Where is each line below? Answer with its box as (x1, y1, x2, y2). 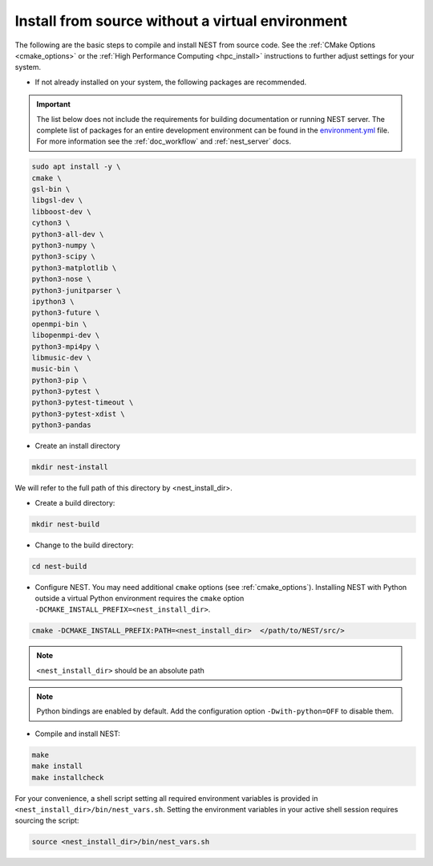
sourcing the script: (14, 815, 79, 826)
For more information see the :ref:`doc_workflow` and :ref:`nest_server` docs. (36, 136, 292, 146)
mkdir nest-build (31, 519, 100, 529)
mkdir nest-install (31, 462, 108, 472)
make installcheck (31, 773, 104, 782)
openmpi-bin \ (31, 319, 87, 328)
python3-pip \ (31, 376, 87, 384)
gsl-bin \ (31, 185, 71, 194)
